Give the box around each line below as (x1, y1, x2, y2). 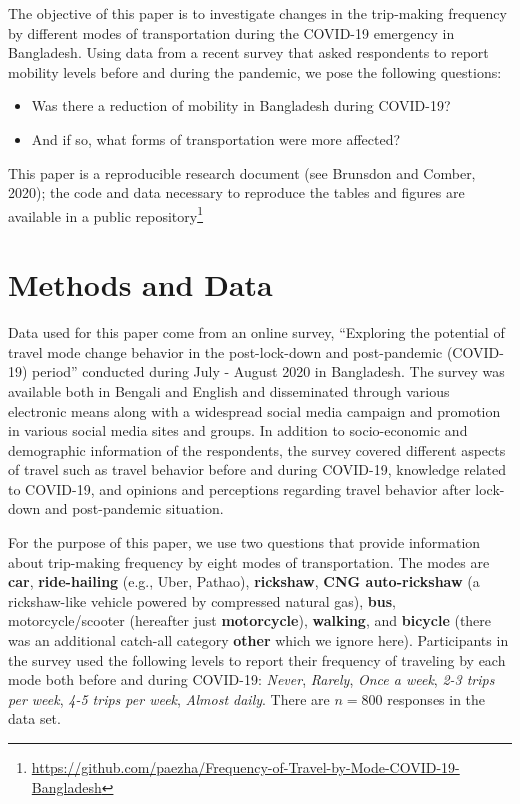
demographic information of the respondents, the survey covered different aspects (8, 439, 506, 460)
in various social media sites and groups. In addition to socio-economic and (8, 420, 468, 441)
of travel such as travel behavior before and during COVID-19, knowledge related (8, 459, 506, 480)
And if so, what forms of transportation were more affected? (31, 128, 401, 149)
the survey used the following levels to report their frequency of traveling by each (8, 649, 506, 670)
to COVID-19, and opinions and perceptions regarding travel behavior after (8, 478, 471, 499)
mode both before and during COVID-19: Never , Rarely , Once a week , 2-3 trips (8, 669, 495, 690)
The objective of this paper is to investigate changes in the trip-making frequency (8, 3, 507, 23)
